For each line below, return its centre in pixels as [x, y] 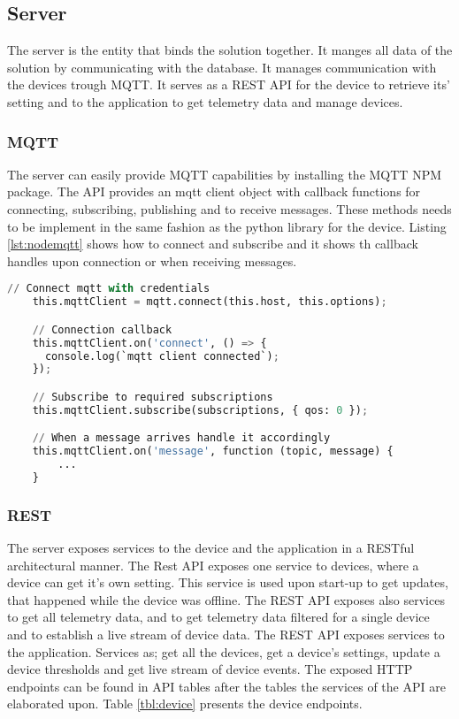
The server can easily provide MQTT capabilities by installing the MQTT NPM [225, 174]
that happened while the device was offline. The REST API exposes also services [226, 599]
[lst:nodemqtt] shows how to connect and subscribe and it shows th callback [213, 244]
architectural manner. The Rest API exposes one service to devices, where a [213, 565]
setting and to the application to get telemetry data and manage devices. [205, 101]
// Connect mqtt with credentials [109, 289]
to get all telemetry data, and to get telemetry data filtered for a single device [218, 617]
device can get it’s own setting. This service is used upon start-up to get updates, [228, 582]
